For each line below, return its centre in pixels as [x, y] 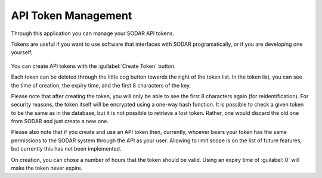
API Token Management [72, 15]
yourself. [22, 52]
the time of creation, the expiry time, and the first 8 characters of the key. [101, 85]
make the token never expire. [47, 168]
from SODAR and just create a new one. [60, 121]
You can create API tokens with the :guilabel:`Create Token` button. [93, 66]
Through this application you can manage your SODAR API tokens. [92, 33]
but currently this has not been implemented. [66, 149]
